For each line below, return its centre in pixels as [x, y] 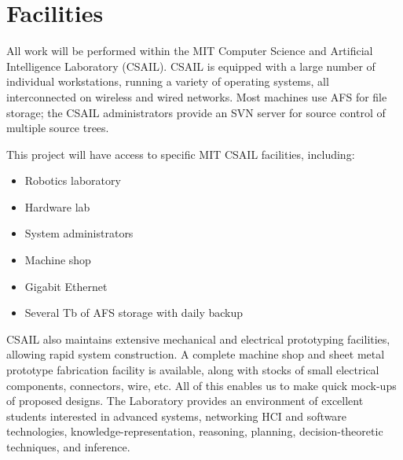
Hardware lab [57, 206]
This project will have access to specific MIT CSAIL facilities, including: [181, 154]
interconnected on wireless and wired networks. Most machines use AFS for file [197, 96]
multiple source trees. [58, 128]
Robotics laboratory [73, 180]
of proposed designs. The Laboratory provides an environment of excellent [185, 401]
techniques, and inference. [68, 447]
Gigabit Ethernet [66, 286]
